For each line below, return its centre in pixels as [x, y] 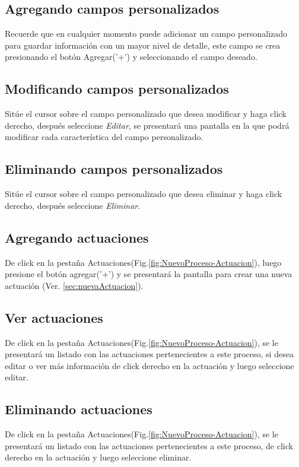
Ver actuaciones [54, 317]
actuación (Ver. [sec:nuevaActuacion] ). [74, 285]
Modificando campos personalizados [117, 89]
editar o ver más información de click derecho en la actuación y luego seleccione [149, 365]
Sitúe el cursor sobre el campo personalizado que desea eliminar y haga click [144, 194]
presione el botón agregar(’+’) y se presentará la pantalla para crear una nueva [149, 274]
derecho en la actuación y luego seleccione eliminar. [98, 457]
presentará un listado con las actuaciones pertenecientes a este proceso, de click [149, 445]
